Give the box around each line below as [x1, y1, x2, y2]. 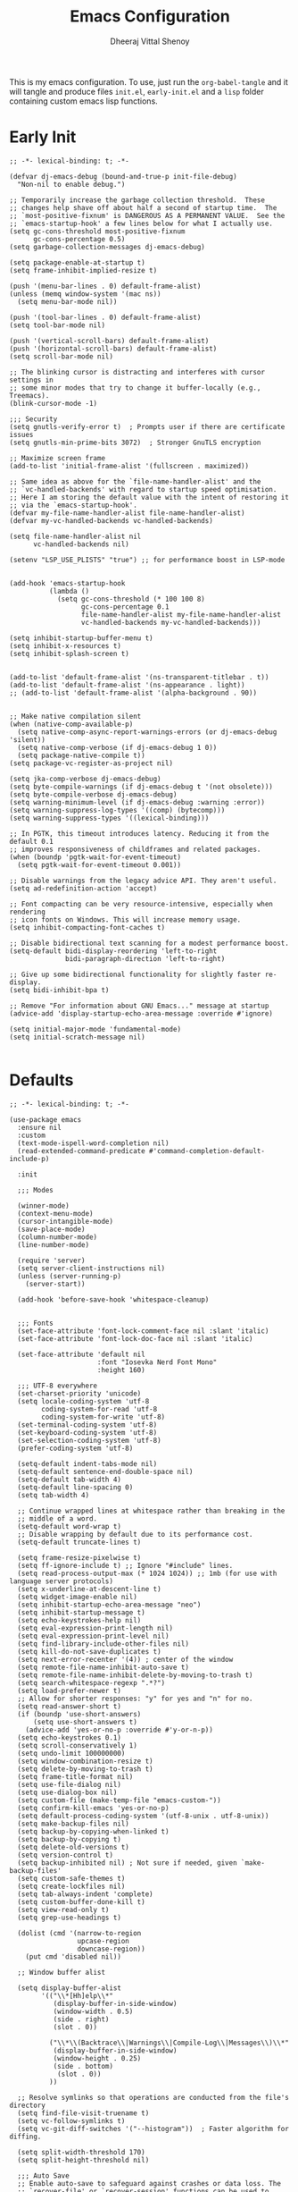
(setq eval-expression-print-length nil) [17, 1623, 174, 1632]
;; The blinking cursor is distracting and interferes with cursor [9, 367, 266, 376]
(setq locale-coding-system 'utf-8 [17, 1396, 150, 1405]
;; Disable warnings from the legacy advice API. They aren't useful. [9, 876, 277, 885]
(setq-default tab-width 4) [17, 1475, 122, 1484]
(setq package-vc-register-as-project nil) [9, 758, 174, 768]
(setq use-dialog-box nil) [17, 1788, 118, 1797]
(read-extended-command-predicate [17, 1146, 145, 1155]
